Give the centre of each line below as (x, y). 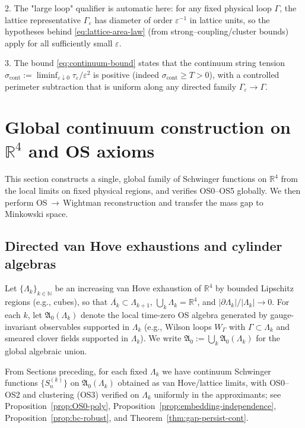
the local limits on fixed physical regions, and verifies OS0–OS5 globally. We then (153, 191)
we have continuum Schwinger (217, 371)
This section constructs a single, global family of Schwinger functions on (136, 179)
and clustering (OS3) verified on (81, 394)
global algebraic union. (46, 351)
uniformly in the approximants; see (217, 394)
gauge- (282, 315)
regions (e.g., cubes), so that (56, 302)
